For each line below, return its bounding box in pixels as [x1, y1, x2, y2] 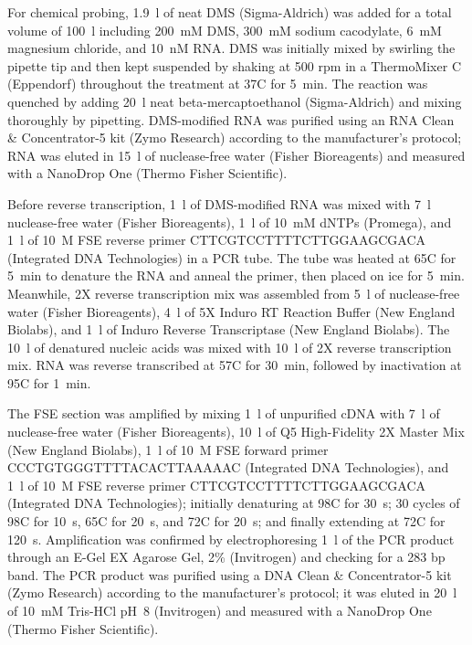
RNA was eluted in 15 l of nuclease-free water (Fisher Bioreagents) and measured [7, 145, 466, 164]
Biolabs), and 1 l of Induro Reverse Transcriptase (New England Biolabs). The [7, 320, 450, 339]
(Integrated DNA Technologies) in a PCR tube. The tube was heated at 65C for [7, 248, 456, 267]
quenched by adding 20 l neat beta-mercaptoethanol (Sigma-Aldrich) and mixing [7, 91, 462, 111]
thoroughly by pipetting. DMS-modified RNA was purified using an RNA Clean [7, 110, 455, 129]
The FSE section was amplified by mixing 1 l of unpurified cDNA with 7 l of [7, 404, 440, 423]
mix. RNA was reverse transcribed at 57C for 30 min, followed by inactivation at [7, 355, 462, 375]
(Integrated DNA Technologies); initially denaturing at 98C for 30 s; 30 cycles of [7, 493, 460, 513]
